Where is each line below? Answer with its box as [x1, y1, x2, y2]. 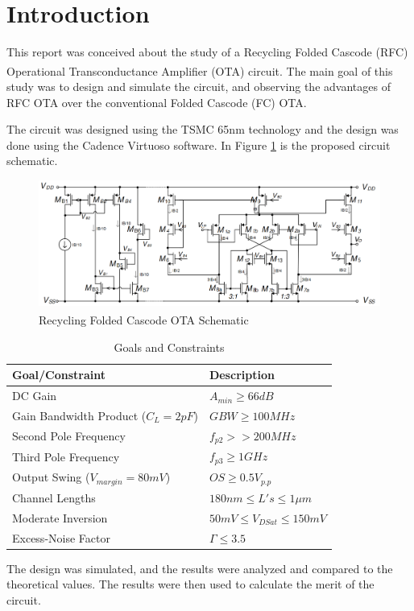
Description [209, 366, 275, 383]
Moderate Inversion [12, 509, 108, 526]
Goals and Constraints [114, 338, 225, 355]
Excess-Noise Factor [12, 529, 110, 546]
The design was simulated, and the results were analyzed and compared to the [6, 559, 393, 576]
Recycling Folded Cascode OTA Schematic [39, 312, 249, 328]
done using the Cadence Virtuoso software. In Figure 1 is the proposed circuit [6, 136, 391, 153]
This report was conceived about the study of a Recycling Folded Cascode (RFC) [6, 43, 408, 60]
